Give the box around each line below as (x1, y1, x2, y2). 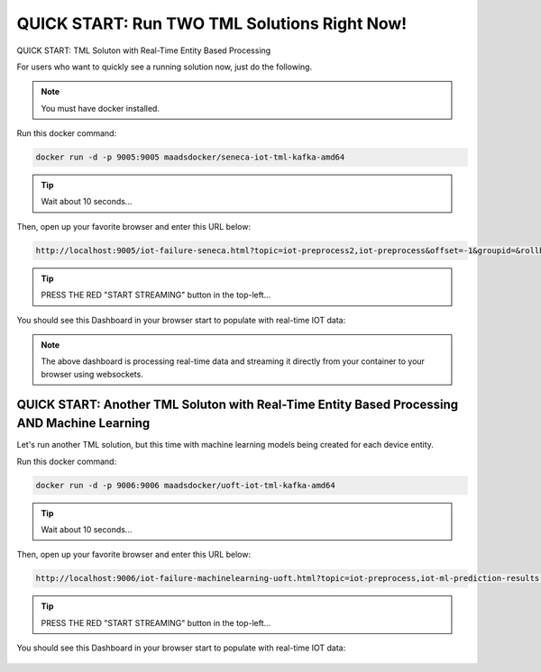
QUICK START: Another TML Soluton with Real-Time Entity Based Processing (16, 396, 459, 412)
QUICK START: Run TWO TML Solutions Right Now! (16, 14, 408, 33)
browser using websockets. (41, 368, 143, 379)
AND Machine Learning (16, 415, 151, 431)
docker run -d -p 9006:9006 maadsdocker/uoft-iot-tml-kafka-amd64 (35, 480, 335, 490)
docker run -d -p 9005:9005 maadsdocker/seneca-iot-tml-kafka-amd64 (35, 152, 345, 162)
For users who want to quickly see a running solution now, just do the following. (16, 61, 313, 72)
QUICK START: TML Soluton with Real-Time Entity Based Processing (16, 45, 271, 56)
